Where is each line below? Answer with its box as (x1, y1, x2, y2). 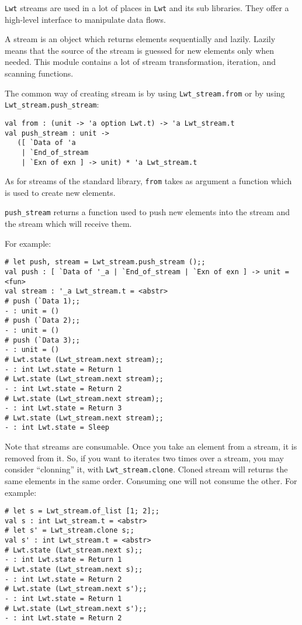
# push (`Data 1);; (5, 296, 80, 305)
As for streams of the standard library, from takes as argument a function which (5, 175, 292, 187)
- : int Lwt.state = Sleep (5, 423, 109, 432)
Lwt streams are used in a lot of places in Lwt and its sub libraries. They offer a (5, 2, 289, 13)
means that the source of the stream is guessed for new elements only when (5, 44, 275, 56)
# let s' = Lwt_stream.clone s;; (5, 526, 134, 535)
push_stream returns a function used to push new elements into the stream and (5, 206, 290, 218)
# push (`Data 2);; (5, 316, 80, 325)
